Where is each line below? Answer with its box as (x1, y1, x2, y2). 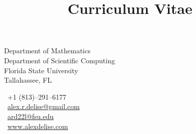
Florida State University (4, 65, 78, 75)
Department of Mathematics (4, 45, 90, 56)
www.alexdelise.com (7, 121, 68, 131)
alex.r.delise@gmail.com (7, 101, 80, 112)
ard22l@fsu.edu (7, 111, 54, 121)
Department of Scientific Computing (4, 55, 115, 65)
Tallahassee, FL (4, 75, 52, 85)
